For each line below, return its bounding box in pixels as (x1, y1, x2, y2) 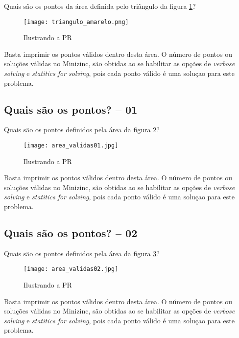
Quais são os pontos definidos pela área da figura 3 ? (4, 248, 160, 258)
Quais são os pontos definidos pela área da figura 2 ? (4, 124, 160, 135)
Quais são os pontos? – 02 (4, 225, 138, 241)
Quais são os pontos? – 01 (4, 101, 138, 117)
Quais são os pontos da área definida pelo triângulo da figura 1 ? (4, 1, 196, 11)
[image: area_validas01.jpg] (24, 142, 119, 149)
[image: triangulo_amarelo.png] (24, 18, 129, 25)
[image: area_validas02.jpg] (24, 266, 119, 273)
